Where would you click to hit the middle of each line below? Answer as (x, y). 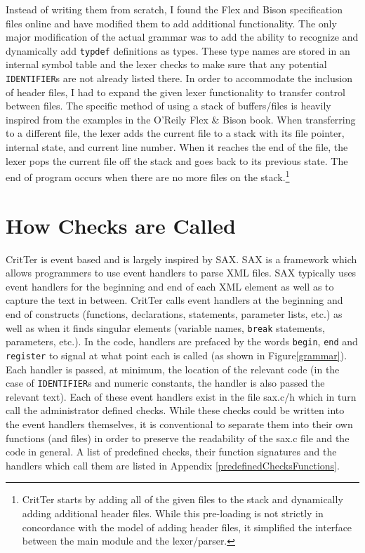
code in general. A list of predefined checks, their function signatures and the (171, 452)
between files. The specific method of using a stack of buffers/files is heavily (168, 106)
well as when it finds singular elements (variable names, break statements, (165, 327)
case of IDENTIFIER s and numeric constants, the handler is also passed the (165, 383)
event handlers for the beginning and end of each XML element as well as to (170, 286)
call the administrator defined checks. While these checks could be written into (175, 410)
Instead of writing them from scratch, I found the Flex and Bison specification (174, 9)
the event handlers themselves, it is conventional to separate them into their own (179, 424)
